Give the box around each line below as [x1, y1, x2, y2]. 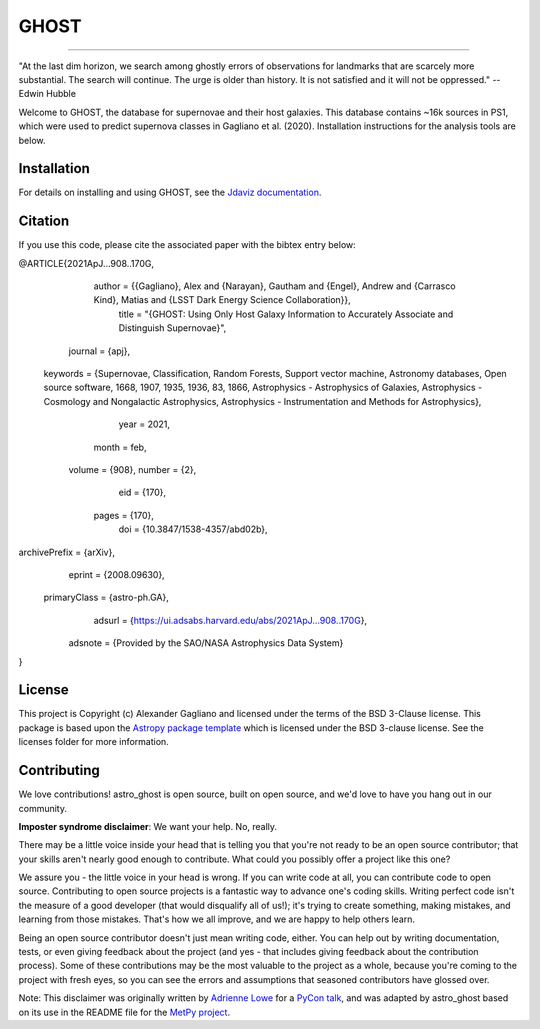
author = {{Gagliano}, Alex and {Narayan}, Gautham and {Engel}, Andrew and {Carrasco [93, 280, 456, 292]
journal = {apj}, [68, 345, 131, 357]
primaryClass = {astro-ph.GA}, [43, 591, 169, 604]
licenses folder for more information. [18, 736, 169, 748]
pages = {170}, [93, 509, 155, 521]
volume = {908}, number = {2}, [68, 464, 197, 475]
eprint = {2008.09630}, [68, 568, 165, 580]
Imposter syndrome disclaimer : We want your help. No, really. [18, 820, 278, 832]
